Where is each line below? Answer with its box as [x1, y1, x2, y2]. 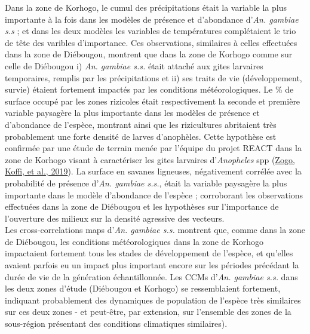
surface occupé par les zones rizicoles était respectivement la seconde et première [5, 94, 300, 107]
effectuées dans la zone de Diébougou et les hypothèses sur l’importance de [5, 200, 279, 213]
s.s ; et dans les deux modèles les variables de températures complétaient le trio [5, 24, 296, 37]
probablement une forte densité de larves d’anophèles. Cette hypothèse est [5, 130, 277, 142]
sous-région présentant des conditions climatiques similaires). [5, 317, 228, 330]
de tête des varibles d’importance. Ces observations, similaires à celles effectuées [5, 36, 297, 48]
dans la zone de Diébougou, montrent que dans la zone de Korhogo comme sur [5, 48, 293, 60]
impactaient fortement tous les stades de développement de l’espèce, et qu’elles [5, 247, 293, 259]
